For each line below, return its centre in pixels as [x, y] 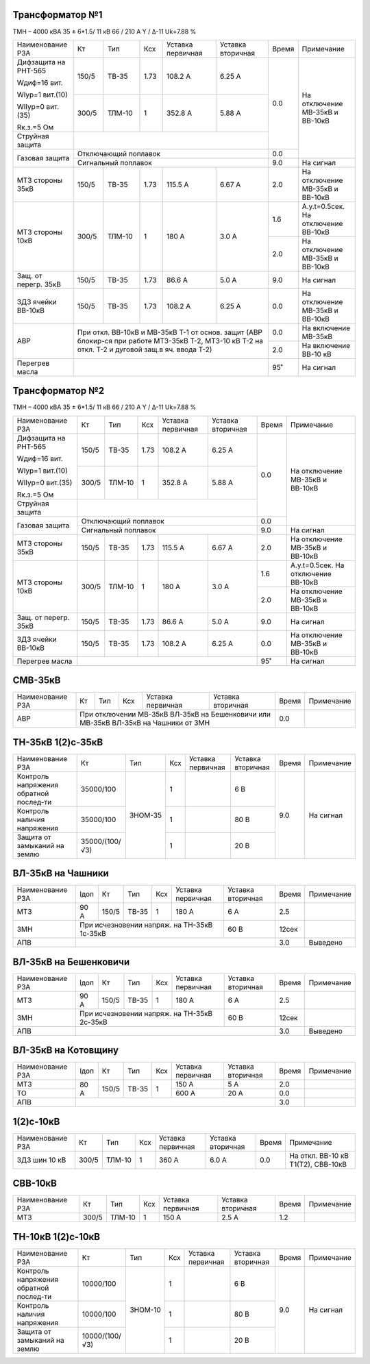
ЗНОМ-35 [146, 815]
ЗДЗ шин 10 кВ [41, 1160]
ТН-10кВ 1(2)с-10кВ [57, 1237]
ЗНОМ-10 [145, 1310]
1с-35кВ [93, 934]
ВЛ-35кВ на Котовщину [66, 1051]
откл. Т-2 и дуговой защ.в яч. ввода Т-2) [145, 349]
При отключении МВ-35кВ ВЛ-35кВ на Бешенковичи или [175, 715]
